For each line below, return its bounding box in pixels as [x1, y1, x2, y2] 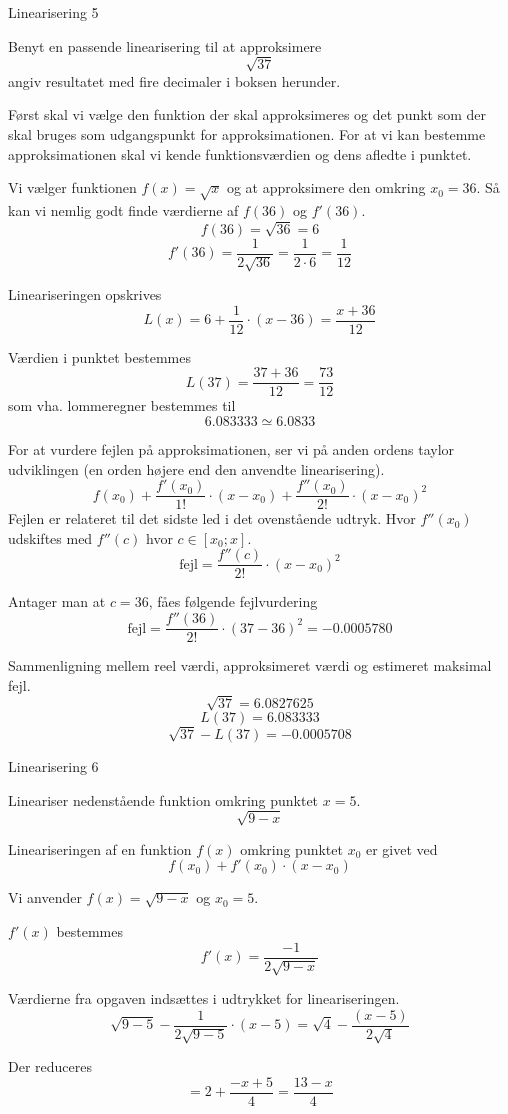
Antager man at [8, 591, 106, 612]
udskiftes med [8, 527, 93, 548]
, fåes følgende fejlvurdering [148, 591, 318, 612]
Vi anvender [8, 887, 82, 908]
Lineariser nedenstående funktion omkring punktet [8, 789, 319, 810]
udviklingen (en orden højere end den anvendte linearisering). [8, 458, 385, 479]
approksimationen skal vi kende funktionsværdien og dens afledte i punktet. [8, 143, 472, 164]
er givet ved [366, 838, 438, 859]
